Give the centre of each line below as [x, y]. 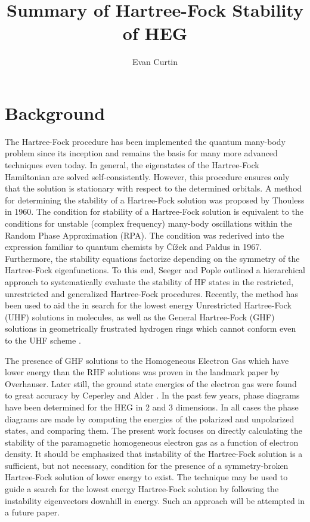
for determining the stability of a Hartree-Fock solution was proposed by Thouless [155, 200]
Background [55, 112]
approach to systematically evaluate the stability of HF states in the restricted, [149, 281]
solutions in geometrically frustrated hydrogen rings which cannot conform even [151, 328]
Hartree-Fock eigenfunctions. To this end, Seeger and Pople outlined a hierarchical [155, 270]
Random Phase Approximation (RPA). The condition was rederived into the [145, 235]
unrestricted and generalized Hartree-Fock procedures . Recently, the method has [152, 293]
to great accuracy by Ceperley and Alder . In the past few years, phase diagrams [152, 395]
